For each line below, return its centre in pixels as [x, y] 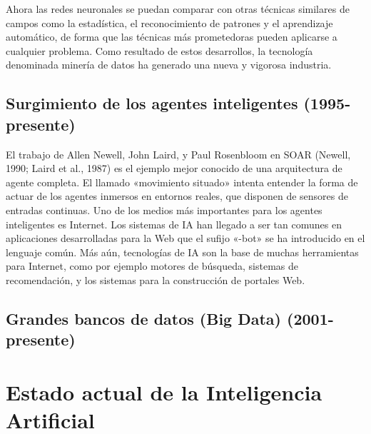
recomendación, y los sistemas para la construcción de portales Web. [156, 279]
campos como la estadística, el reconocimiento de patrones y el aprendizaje [169, 22]
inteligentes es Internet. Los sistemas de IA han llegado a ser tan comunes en [174, 224]
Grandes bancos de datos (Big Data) [143, 318]
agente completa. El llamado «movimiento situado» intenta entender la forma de [182, 182]
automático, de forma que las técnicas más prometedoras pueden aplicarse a [172, 37]
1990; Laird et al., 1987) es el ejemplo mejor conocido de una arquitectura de [174, 168]
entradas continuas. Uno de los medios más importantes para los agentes [164, 210]
